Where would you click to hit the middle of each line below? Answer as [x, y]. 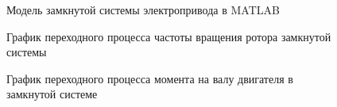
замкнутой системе [52, 94]
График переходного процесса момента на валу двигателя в [150, 78]
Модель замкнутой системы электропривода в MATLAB [143, 10]
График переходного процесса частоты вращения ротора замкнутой [169, 36]
